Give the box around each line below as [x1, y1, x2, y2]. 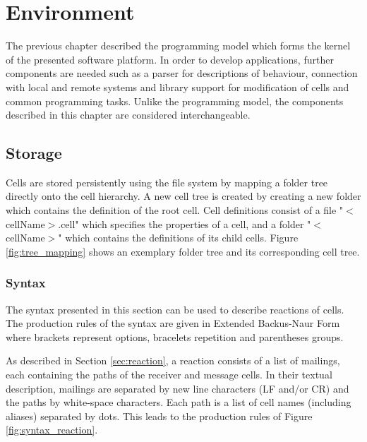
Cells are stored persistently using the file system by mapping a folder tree [6, 174, 328, 189]
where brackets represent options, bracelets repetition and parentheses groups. [6, 329, 344, 344]
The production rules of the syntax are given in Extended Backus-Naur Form [6, 316, 340, 330]
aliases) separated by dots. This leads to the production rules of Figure [6, 408, 313, 423]
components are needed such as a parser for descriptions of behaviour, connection [6, 66, 358, 80]
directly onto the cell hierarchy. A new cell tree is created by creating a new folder [6, 189, 361, 203]
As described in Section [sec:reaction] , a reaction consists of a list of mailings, [6, 353, 340, 368]
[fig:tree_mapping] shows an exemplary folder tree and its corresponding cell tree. [6, 244, 360, 258]
